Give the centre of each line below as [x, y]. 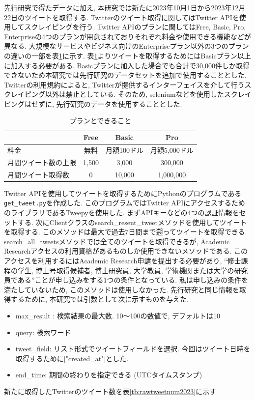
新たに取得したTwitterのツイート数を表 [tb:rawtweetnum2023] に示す [110, 391]
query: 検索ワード [43, 332]
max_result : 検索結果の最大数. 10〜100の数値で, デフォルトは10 [118, 315]
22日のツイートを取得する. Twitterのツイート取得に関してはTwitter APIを [122, 17]
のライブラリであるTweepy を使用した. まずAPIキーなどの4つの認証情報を [122, 212]
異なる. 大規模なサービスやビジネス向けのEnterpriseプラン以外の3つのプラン [127, 46]
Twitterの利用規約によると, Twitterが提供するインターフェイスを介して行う [124, 84]
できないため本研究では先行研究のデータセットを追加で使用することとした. [125, 75]
